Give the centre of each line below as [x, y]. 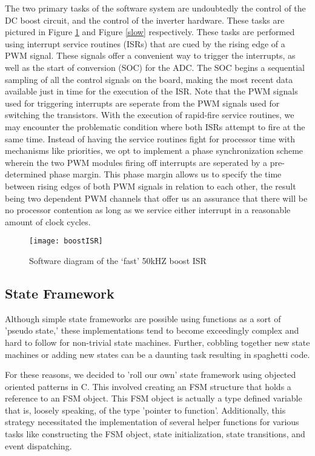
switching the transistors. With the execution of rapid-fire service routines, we [150, 115]
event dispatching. [38, 445]
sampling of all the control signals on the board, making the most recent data [149, 79]
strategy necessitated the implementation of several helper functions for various [152, 422]
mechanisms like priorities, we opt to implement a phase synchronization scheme [154, 150]
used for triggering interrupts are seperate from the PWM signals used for [142, 103]
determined [26, 174]
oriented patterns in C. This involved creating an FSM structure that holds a [148, 386]
